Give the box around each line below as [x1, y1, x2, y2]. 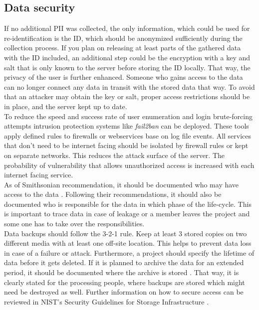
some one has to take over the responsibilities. [4, 218, 145, 229]
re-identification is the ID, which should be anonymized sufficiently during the [4, 32, 243, 43]
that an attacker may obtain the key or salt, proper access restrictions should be [4, 91, 250, 102]
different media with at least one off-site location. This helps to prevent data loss [4, 238, 252, 248]
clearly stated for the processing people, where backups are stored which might [4, 277, 245, 287]
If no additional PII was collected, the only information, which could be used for [4, 23, 250, 33]
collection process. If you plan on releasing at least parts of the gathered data [4, 42, 241, 53]
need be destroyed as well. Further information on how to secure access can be [4, 287, 244, 297]
